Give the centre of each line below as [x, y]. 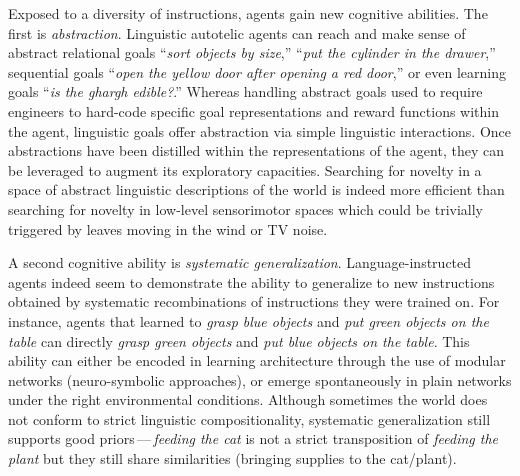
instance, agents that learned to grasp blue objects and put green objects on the [248, 320]
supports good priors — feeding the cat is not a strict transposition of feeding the [253, 438]
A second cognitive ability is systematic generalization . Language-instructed [240, 262]
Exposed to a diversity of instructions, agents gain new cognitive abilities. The [248, 13]
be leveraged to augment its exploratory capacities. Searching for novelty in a [245, 169]
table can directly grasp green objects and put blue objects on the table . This [239, 340]
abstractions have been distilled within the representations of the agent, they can [256, 150]
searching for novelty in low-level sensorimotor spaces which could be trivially [246, 208]
